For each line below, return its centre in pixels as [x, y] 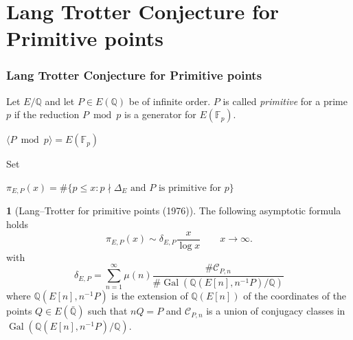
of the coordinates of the [295, 296]
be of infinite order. [170, 101]
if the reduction [47, 114]
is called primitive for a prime [285, 101]
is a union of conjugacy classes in [276, 311]
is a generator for [160, 114]
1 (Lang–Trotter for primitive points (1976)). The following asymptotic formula [174, 211]
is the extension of [150, 296]
